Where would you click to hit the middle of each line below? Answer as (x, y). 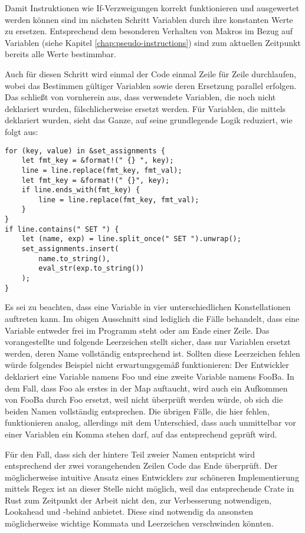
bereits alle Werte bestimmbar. (60, 54)
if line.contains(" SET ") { (62, 229)
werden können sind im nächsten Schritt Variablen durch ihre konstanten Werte (149, 19)
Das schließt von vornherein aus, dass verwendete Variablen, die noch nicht (140, 97)
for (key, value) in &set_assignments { (85, 151)
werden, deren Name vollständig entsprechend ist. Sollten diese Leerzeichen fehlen (152, 353)
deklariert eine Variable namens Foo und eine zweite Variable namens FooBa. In (150, 376)
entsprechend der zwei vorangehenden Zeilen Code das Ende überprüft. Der (141, 465)
